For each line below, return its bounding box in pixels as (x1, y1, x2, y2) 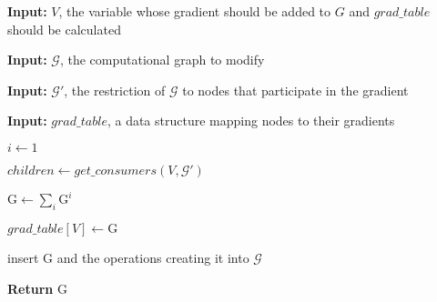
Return (7, 278, 54, 297)
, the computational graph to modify (59, 50, 265, 69)
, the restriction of (64, 80, 166, 99)
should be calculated (7, 19, 121, 38)
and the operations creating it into (56, 248, 249, 267)
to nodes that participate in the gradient (182, 80, 409, 99)
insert (7, 248, 39, 267)
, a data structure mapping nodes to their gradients (107, 111, 395, 130)
